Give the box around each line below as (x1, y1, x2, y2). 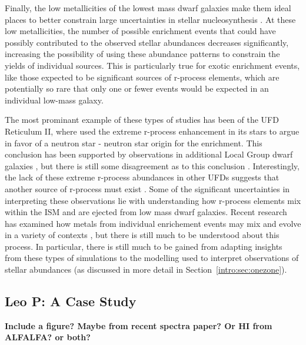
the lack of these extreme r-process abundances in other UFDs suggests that (5, 171, 280, 183)
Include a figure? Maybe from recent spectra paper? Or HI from (5, 319, 272, 331)
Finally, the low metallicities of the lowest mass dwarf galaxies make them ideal (5, 2, 291, 14)
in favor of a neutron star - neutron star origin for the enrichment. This (5, 136, 262, 149)
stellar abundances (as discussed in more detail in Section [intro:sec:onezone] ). (5, 263, 287, 276)
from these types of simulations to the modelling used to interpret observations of (5, 252, 299, 264)
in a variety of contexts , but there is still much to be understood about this (5, 229, 280, 241)
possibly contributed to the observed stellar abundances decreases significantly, (5, 36, 289, 48)
